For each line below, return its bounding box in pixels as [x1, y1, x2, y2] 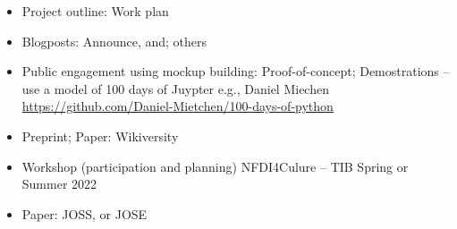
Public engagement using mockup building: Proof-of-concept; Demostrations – [21, 62, 450, 81]
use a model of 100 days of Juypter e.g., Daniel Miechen [21, 79, 329, 98]
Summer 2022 [21, 174, 97, 193]
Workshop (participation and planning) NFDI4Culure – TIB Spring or [21, 157, 409, 175]
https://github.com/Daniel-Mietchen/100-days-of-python [21, 97, 334, 115]
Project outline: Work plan [21, 2, 169, 20]
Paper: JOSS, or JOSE [21, 204, 148, 223]
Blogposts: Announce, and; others [21, 31, 207, 50]
